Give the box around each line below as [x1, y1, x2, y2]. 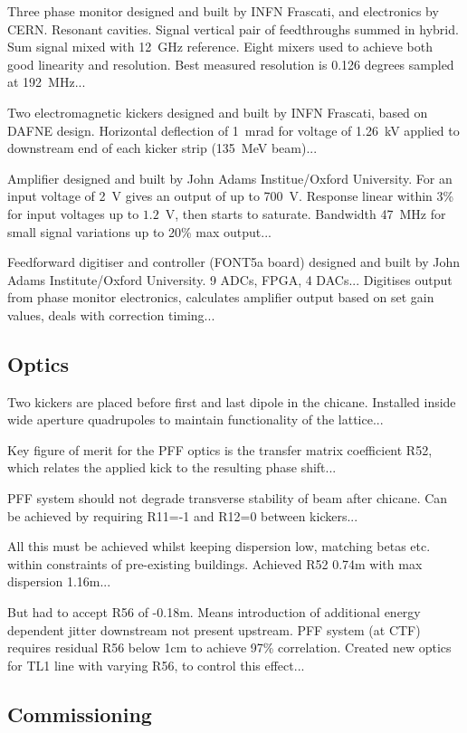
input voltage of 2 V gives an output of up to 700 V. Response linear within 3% [7, 186, 454, 205]
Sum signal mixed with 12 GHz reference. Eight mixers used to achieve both [7, 37, 434, 56]
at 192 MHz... [7, 72, 86, 91]
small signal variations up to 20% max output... [7, 222, 272, 241]
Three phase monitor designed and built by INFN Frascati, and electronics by [7, 2, 439, 20]
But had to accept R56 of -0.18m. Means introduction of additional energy [7, 603, 421, 622]
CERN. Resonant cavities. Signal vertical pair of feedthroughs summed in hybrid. [7, 19, 459, 38]
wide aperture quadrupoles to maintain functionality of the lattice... [7, 410, 384, 429]
